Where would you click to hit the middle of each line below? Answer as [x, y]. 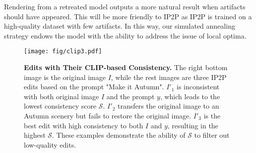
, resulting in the [193, 125]
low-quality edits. [50, 144]
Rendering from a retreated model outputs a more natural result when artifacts [125, 6]
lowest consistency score [60, 106]
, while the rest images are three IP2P [169, 77]
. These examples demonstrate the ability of [119, 135]
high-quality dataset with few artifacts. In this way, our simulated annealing [120, 26]
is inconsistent [198, 87]
